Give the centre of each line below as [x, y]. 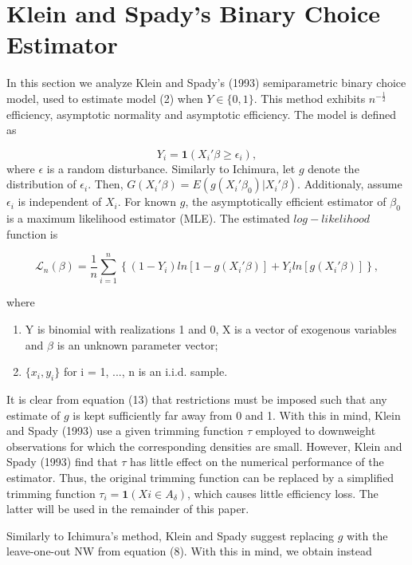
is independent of [60, 202]
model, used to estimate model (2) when [105, 98]
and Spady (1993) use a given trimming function [125, 431]
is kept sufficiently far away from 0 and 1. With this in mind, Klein [237, 415]
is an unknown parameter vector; [137, 344]
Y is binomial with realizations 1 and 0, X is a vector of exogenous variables [211, 328]
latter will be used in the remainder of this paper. [128, 509]
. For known [147, 202]
